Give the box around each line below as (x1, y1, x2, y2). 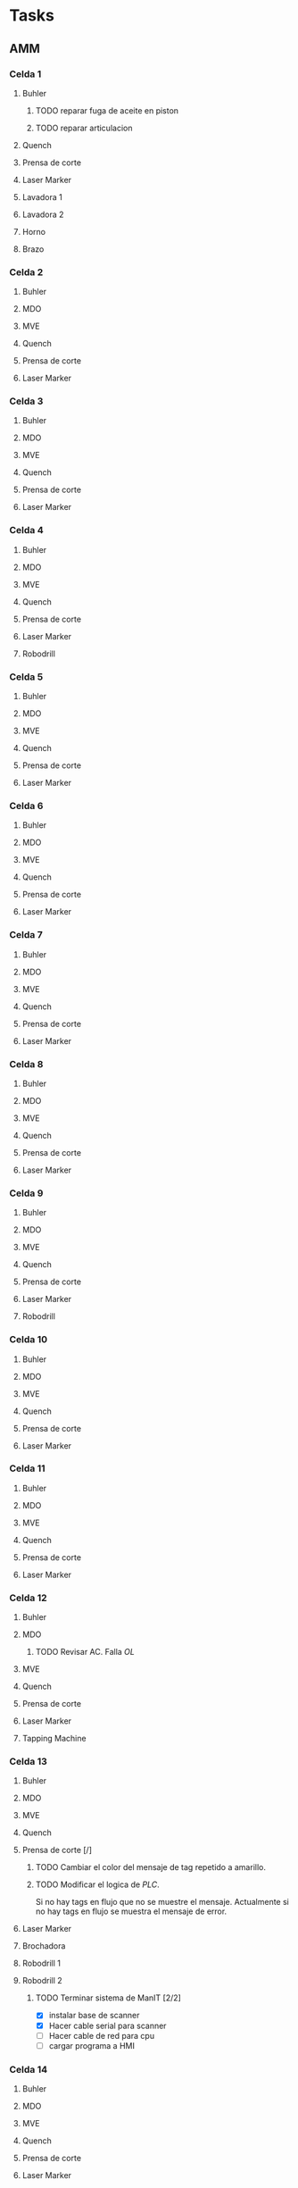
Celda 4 (9, 524, 45, 537)
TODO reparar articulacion (35, 122, 133, 133)
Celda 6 (9, 799, 44, 812)
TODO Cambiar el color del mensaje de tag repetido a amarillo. (35, 1862, 266, 1873)
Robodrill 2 (21, 1975, 62, 1986)
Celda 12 (9, 1591, 47, 1604)
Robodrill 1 (21, 1958, 61, 1969)
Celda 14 (9, 2063, 48, 2075)
